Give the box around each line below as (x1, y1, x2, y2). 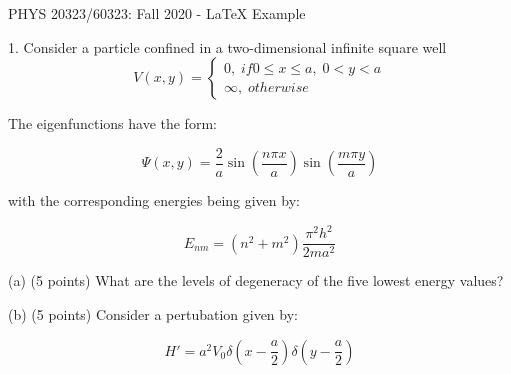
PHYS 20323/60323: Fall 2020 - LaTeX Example (8, 3, 306, 23)
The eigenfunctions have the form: (8, 113, 217, 134)
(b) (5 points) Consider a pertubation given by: (8, 304, 298, 324)
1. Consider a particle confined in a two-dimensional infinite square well (8, 36, 447, 57)
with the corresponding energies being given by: (8, 190, 300, 211)
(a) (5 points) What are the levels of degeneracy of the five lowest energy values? (8, 270, 504, 291)
